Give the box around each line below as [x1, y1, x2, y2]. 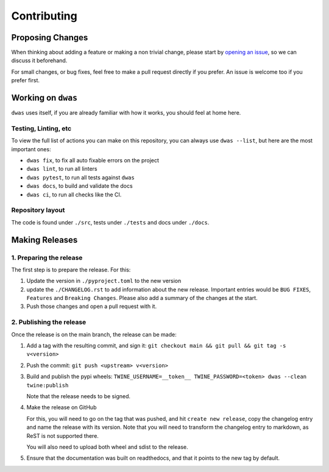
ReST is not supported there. [26, 432, 99, 439]
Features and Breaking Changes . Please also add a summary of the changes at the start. [26, 295, 258, 302]
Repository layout [11, 206, 65, 215]
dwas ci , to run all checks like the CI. [26, 191, 122, 198]
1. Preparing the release [11, 253, 83, 262]
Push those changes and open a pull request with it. [26, 302, 157, 310]
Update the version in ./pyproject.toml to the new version [26, 277, 182, 285]
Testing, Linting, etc [11, 124, 72, 132]
